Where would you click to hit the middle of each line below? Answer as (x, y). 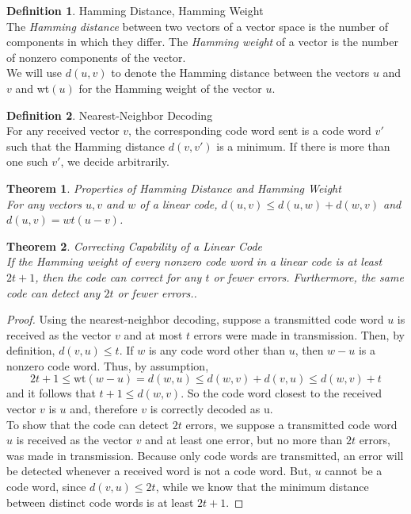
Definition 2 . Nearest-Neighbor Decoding (110, 115)
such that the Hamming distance (86, 146)
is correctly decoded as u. (211, 409)
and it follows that (51, 393)
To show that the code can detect (88, 424)
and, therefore (104, 409)
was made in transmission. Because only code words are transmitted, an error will (205, 455)
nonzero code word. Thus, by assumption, (108, 365)
